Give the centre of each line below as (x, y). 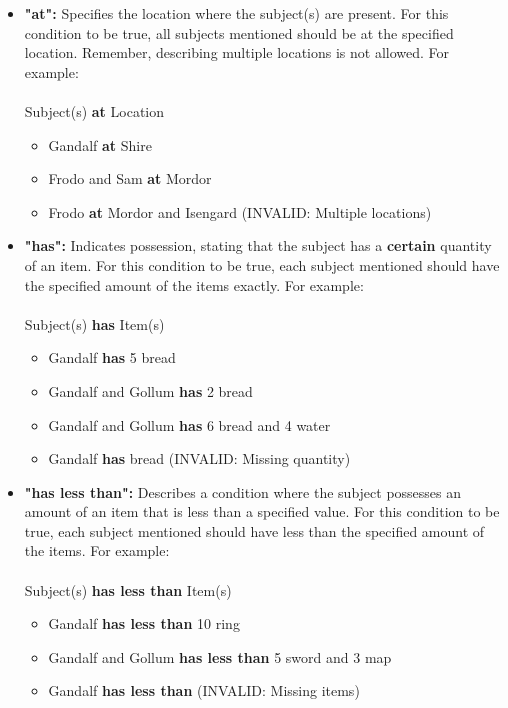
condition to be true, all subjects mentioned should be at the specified (239, 32)
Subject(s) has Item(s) (94, 323)
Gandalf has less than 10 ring (144, 623)
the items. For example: (97, 550)
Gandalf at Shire (100, 144)
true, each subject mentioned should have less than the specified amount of (254, 530)
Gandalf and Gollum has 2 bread (150, 390)
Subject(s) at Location (94, 110)
